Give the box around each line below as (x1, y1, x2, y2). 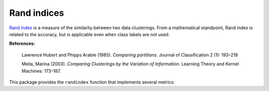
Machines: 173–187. (21, 68, 61, 74)
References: (9, 41, 35, 46)
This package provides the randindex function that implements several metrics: (9, 79, 175, 85)
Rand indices (9, 7, 64, 18)
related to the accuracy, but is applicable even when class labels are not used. (9, 31, 170, 37)
